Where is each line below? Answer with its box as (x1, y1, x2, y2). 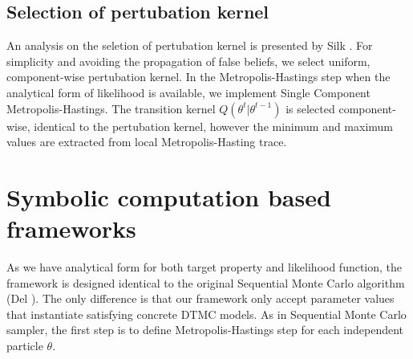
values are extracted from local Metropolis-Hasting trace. (6, 133, 287, 150)
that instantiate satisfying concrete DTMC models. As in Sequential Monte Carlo (6, 305, 407, 322)
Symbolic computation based (6, 180, 331, 213)
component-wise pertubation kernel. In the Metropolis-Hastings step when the (6, 68, 391, 85)
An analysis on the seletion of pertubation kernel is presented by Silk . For (6, 37, 373, 54)
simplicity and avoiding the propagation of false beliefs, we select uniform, (6, 52, 370, 69)
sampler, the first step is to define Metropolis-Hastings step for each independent (6, 321, 404, 338)
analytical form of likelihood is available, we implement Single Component (6, 84, 370, 100)
